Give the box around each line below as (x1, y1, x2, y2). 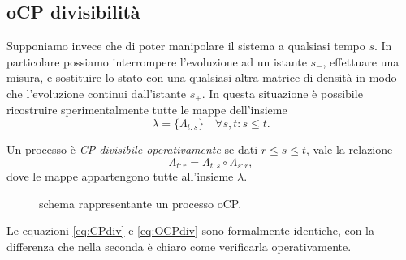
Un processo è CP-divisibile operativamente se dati (6, 141, 258, 158)
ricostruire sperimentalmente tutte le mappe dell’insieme (6, 101, 287, 118)
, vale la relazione (306, 141, 393, 158)
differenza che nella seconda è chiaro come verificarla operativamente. (6, 237, 352, 254)
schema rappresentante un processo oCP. (39, 194, 242, 211)
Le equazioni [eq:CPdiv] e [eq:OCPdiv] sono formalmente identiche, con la (6, 222, 375, 239)
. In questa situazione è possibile (201, 84, 363, 101)
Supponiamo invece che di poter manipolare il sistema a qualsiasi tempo (6, 37, 365, 54)
